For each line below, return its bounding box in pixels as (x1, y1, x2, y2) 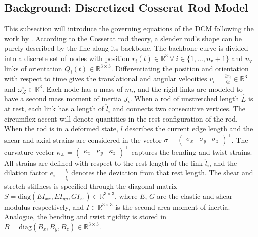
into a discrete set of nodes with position (4, 52, 130, 63)
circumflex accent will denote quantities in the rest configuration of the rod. (4, 113, 238, 124)
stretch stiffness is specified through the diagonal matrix (4, 180, 177, 191)
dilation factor (4, 167, 48, 178)
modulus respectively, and (4, 201, 84, 212)
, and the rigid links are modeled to (133, 83, 243, 94)
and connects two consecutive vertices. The (112, 103, 245, 114)
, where (115, 190, 138, 201)
